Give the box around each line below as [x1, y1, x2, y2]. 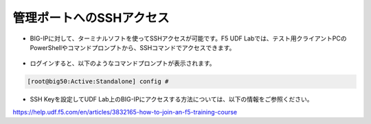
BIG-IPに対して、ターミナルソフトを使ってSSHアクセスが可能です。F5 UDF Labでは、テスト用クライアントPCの [30, 34, 347, 42]
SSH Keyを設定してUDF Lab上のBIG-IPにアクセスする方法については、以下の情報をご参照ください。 [30, 95, 313, 103]
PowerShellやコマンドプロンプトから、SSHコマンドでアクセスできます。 [30, 43, 236, 51]
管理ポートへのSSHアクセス [12, 10, 170, 25]
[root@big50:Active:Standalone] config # [27, 77, 169, 86]
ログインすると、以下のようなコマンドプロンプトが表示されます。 [30, 59, 216, 68]
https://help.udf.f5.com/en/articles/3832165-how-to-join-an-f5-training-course [12, 108, 238, 116]
